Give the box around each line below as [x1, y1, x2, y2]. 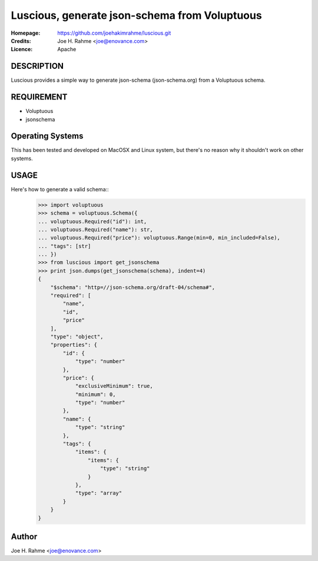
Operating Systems [11, 131, 84, 141]
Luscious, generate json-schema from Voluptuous [11, 9, 262, 22]
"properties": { [50, 341, 97, 348]
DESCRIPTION [11, 61, 64, 71]
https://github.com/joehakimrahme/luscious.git [57, 29, 171, 36]
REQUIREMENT [11, 92, 68, 102]
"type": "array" [75, 490, 122, 497]
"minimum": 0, [75, 391, 116, 397]
